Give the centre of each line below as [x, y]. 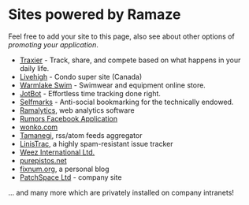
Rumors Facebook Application [69, 118]
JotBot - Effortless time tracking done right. [90, 93]
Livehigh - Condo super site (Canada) [81, 76]
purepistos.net [43, 160]
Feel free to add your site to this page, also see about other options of [121, 36]
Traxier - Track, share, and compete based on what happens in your [130, 60]
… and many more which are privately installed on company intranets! [121, 192]
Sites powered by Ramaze [95, 15]
